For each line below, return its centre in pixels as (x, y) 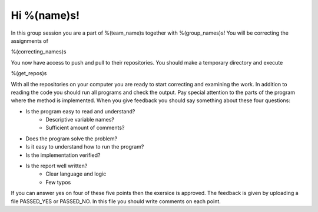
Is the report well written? (57, 166)
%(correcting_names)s (39, 52)
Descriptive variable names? (80, 120)
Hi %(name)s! (45, 15)
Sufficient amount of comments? (85, 128)
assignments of (29, 41)
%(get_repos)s (29, 73)
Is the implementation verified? (63, 155)
